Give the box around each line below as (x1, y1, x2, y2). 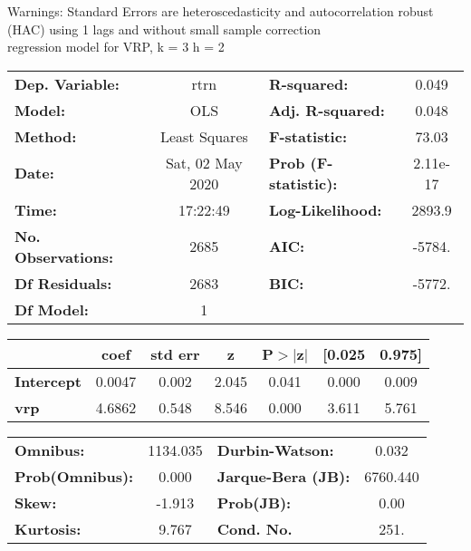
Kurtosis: (14, 517, 82, 539)
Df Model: (14, 298, 89, 320)
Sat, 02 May (165, 151, 243, 173)
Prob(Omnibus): (14, 465, 134, 487)
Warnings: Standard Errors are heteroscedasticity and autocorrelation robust (7, 2, 434, 20)
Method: (14, 125, 77, 147)
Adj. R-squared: (268, 99, 385, 121)
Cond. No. (216, 517, 293, 539)
